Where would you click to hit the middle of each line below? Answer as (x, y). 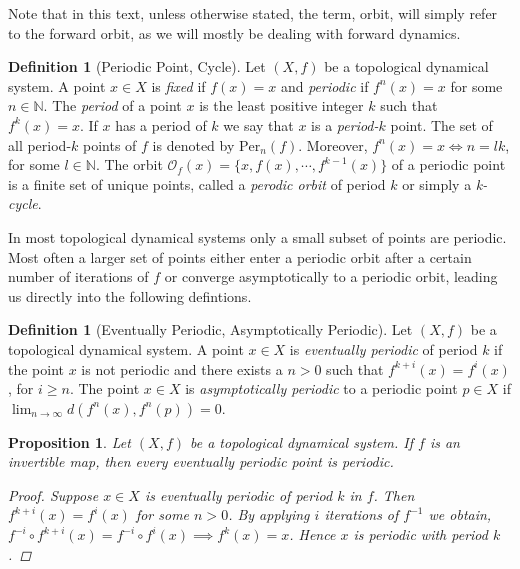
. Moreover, (333, 144)
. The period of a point (112, 105)
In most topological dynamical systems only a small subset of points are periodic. (257, 236)
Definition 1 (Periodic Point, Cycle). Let (137, 66)
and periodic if (324, 85)
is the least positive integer (281, 105)
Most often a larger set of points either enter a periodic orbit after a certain (240, 256)
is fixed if (178, 85)
